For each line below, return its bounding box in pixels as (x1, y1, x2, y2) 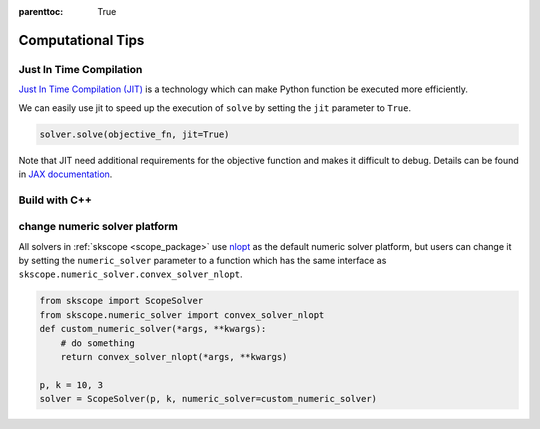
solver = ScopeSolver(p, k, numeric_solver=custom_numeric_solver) (39, 393, 378, 405)
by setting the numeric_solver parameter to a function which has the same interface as (18, 255, 387, 266)
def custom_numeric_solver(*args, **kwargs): (39, 323, 267, 335)
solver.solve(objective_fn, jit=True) (39, 128, 230, 140)
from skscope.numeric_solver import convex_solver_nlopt (39, 309, 325, 320)
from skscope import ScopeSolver (39, 295, 204, 307)
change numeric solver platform (18, 220, 179, 234)
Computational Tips (18, 31, 145, 49)
